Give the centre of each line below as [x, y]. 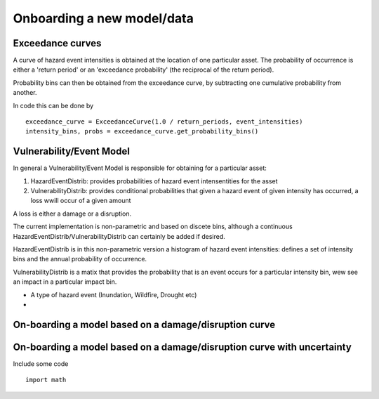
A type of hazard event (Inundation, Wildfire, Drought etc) [114, 294]
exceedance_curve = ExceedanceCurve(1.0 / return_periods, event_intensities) [164, 122]
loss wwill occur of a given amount [81, 201]
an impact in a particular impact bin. [65, 282]
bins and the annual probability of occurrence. [80, 259]
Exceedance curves [57, 43]
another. [25, 93]
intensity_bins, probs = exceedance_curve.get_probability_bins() [142, 131]
